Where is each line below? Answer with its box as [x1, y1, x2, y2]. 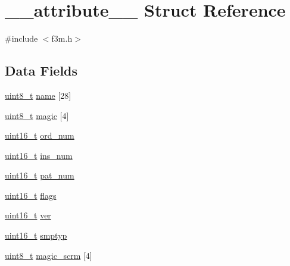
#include [5, 32, 38, 45]
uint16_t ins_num [5, 149, 73, 161]
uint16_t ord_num [5, 129, 74, 142]
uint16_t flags [5, 189, 57, 201]
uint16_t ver [5, 209, 51, 221]
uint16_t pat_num [5, 169, 74, 181]
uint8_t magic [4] [5, 109, 69, 121]
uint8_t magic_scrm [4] [5, 249, 92, 261]
